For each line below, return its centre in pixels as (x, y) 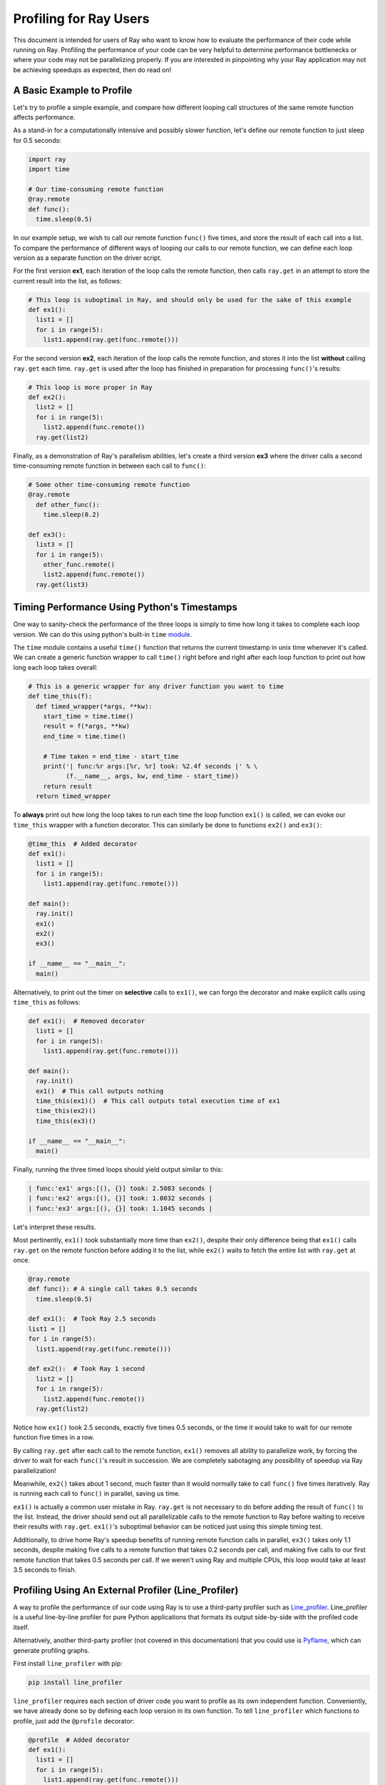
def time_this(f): (60, 697)
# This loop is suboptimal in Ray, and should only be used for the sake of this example (190, 300)
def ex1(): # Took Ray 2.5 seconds (92, 1319)
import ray (47, 159)
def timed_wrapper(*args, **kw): (94, 706)
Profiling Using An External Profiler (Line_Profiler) (126, 1590)
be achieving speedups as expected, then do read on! (92, 70)
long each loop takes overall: (55, 667)
